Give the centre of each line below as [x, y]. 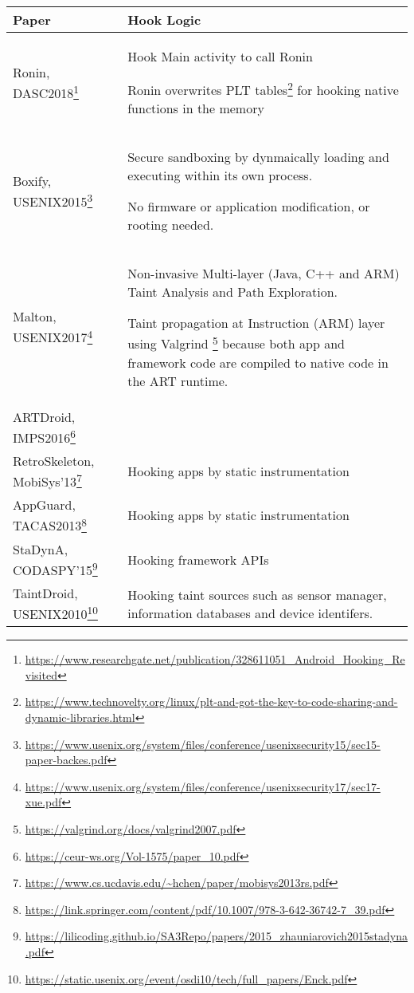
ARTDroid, [44, 416]
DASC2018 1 [46, 91]
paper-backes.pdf [66, 760]
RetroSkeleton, [54, 460]
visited [41, 674]
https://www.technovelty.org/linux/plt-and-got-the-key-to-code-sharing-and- [211, 701]
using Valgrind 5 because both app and [236, 343]
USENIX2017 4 [53, 336]
